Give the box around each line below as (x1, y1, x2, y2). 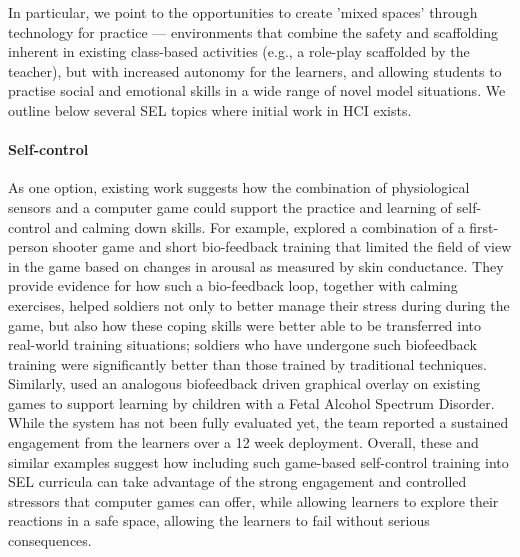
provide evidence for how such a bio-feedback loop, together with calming (8, 275, 458, 296)
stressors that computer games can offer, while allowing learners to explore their (8, 490, 499, 511)
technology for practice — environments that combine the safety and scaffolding (8, 21, 498, 42)
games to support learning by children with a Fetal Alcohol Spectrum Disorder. (8, 392, 495, 413)
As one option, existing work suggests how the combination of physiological (8, 177, 470, 198)
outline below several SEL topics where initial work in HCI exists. (8, 99, 412, 120)
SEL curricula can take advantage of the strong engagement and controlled (8, 471, 467, 492)
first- (469, 216, 499, 237)
